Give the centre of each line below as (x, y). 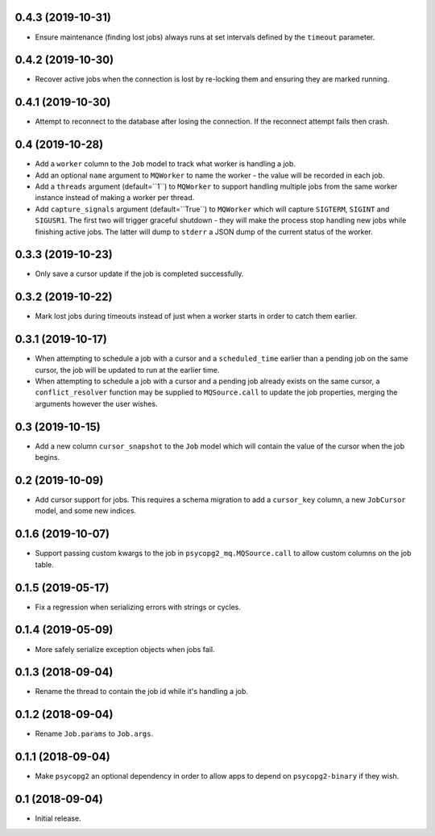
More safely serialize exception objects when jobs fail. (125, 649)
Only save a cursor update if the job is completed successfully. (139, 274)
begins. (48, 458)
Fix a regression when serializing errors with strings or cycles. (138, 607)
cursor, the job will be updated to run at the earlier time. (127, 370)
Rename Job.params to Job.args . (94, 734)
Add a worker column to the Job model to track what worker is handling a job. (165, 164)
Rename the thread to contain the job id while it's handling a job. (142, 692)
